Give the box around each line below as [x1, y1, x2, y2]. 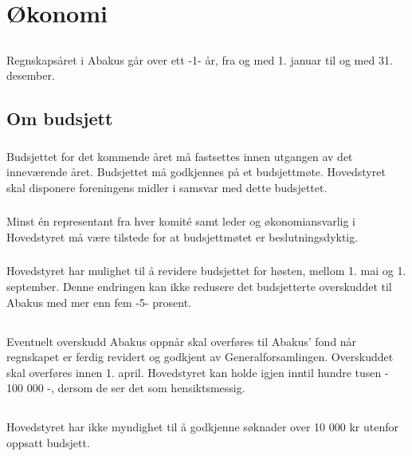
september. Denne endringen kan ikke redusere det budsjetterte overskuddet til [6, 278, 392, 295]
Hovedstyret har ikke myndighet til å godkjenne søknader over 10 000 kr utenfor [6, 419, 398, 435]
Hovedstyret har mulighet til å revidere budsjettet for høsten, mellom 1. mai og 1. [6, 262, 406, 279]
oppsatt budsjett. [6, 434, 90, 450]
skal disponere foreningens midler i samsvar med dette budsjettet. [6, 179, 328, 195]
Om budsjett [6, 106, 113, 131]
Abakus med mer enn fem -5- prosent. [6, 293, 191, 310]
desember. [6, 67, 55, 84]
